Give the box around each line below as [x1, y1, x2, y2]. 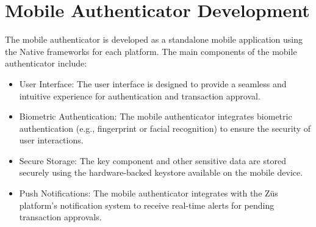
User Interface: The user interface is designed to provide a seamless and [19, 77, 287, 90]
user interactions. [19, 134, 84, 146]
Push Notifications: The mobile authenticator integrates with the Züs [19, 187, 278, 200]
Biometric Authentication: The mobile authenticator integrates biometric [19, 110, 292, 123]
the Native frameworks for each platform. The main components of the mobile [5, 45, 297, 57]
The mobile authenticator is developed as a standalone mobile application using [5, 33, 303, 46]
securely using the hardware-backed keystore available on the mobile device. [19, 166, 303, 179]
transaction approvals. [19, 211, 102, 223]
